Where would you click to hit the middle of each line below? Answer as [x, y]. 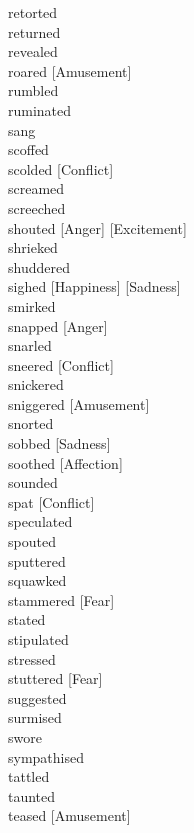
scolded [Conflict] [61, 168]
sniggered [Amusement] [79, 403]
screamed [36, 188]
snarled [30, 345]
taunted [32, 795]
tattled [29, 776]
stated [27, 619]
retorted [33, 12]
